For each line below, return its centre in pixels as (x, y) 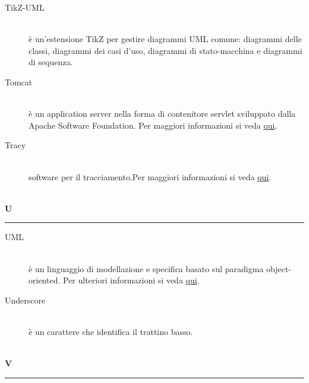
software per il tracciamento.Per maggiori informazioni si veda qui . (150, 176)
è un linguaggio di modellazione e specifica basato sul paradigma (146, 268)
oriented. (45, 280)
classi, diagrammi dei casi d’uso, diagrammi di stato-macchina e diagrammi (165, 50)
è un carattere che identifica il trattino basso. (111, 331)
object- (279, 268)
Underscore (25, 300)
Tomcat (19, 82)
